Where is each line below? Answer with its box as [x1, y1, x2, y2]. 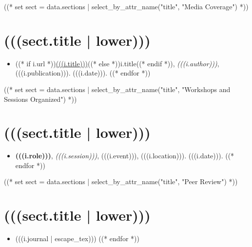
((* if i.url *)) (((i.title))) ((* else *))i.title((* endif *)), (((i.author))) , [15, 58, 219, 68]
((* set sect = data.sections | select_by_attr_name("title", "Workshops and [4, 84, 231, 94]
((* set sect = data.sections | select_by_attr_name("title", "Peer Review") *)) [4, 176, 238, 187]
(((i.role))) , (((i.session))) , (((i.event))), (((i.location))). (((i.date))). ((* [15, 151, 234, 161]
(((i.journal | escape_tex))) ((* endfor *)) [15, 233, 139, 244]
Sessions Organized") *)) [4, 94, 77, 104]
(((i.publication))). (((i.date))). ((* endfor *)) [15, 68, 151, 78]
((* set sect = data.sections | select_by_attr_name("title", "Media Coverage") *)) [4, 1, 249, 11]
